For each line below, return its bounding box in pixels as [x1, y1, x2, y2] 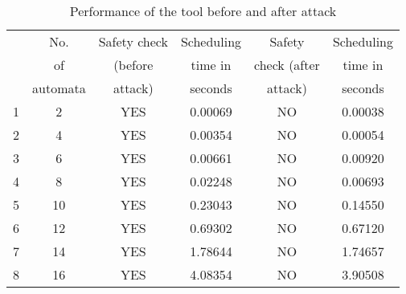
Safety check [98, 32, 168, 51]
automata [32, 79, 86, 97]
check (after [254, 55, 320, 74]
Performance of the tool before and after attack [69, 2, 337, 20]
